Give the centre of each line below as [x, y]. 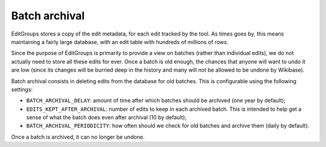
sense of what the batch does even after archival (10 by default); [107, 117]
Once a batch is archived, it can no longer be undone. [78, 137]
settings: [22, 89]
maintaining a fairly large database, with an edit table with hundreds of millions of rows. [120, 42]
